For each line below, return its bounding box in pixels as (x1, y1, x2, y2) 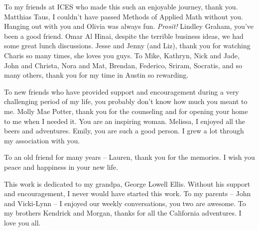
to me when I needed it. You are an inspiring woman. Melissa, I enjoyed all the (4, 115, 246, 126)
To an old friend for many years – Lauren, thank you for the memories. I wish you (4, 152, 255, 162)
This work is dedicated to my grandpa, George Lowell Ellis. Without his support (4, 178, 251, 189)
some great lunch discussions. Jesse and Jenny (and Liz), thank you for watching (4, 40, 251, 51)
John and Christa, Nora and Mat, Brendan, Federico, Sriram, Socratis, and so (4, 60, 242, 70)
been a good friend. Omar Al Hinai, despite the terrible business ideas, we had (4, 30, 244, 41)
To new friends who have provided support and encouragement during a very (4, 86, 239, 97)
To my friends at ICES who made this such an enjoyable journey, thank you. (4, 1, 238, 11)
